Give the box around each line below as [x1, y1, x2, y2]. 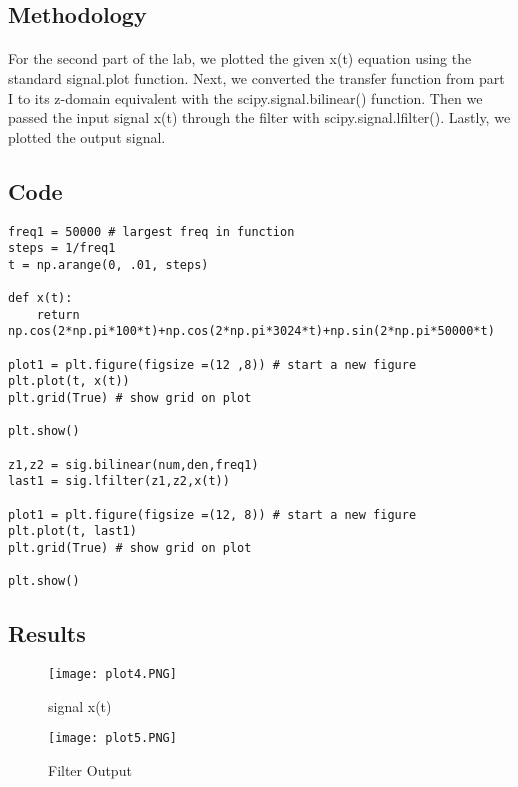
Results [8, 618, 86, 649]
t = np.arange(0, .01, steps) [8, 257, 209, 272]
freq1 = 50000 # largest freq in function [8, 224, 295, 239]
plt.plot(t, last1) [8, 524, 137, 539]
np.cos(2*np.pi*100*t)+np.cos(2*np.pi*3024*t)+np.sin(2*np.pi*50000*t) [8, 324, 495, 339]
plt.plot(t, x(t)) [8, 374, 130, 389]
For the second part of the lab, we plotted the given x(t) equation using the [8, 48, 472, 69]
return [36, 307, 80, 322]
